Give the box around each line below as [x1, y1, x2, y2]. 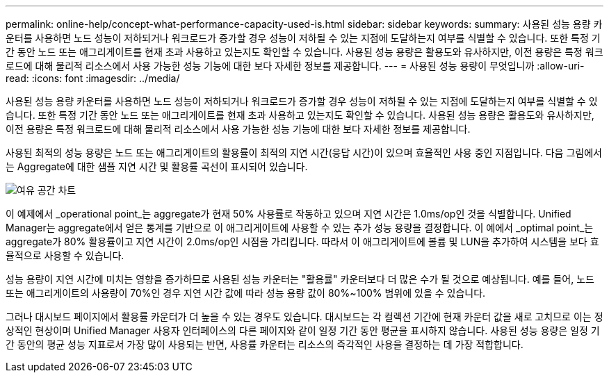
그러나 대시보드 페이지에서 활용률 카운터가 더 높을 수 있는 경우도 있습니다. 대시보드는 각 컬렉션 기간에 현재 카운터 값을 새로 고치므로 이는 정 [6, 311, 603, 322]
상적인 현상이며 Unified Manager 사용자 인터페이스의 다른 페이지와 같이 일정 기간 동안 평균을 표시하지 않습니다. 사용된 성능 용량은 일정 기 [6, 324, 600, 336]
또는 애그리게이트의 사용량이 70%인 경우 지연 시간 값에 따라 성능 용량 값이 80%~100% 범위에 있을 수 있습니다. [6, 287, 486, 299]
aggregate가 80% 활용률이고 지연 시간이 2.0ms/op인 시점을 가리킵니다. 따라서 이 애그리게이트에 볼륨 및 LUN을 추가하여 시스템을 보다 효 [6, 236, 599, 247]
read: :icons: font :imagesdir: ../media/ [6, 72, 180, 84]
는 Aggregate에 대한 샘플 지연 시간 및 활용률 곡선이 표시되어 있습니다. [6, 161, 308, 172]
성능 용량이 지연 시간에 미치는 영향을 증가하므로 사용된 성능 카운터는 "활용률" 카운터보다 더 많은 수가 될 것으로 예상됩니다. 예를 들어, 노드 [6, 273, 594, 285]
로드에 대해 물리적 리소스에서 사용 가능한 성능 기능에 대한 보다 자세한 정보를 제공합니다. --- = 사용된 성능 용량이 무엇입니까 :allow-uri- [6, 60, 585, 72]
